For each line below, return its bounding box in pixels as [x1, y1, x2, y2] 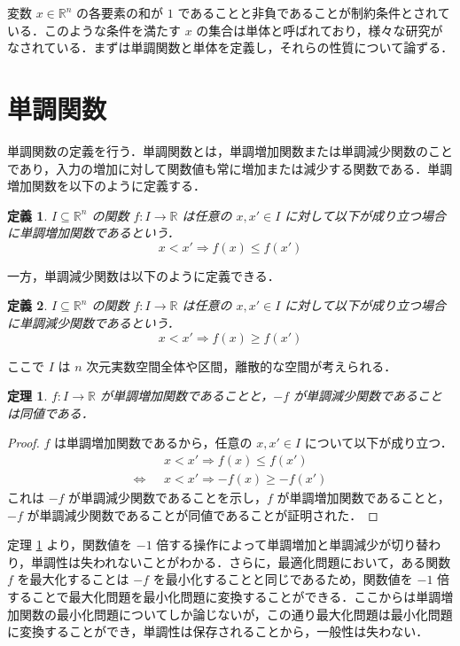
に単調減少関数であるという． [7, 314, 180, 332]
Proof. [7, 433, 40, 452]
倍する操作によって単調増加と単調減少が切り [156, 535, 417, 554]
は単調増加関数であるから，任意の [54, 433, 253, 452]
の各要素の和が [76, 4, 164, 21]
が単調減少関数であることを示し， [68, 488, 267, 507]
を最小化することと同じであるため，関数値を [152, 570, 413, 588]
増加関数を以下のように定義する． [7, 176, 206, 195]
